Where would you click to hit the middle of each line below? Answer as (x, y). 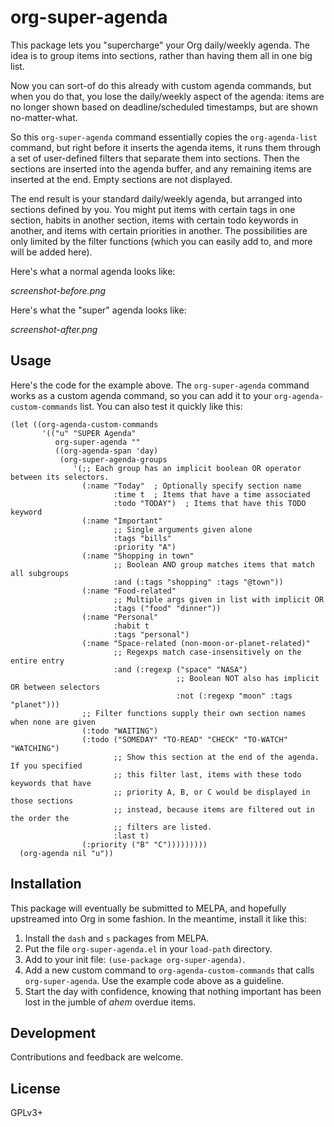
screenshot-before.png (58, 290)
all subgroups (40, 573)
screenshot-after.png (54, 329)
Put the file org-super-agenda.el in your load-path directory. (148, 948)
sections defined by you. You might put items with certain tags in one (153, 209)
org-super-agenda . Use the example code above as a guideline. (154, 980)
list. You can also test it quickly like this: (161, 406)
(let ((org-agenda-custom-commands (84, 424)
